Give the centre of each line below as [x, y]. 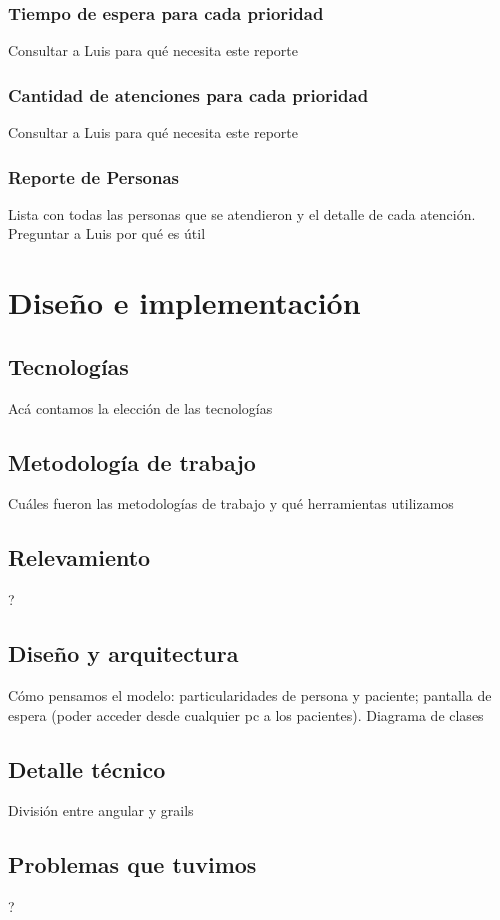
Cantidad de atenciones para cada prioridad [188, 94]
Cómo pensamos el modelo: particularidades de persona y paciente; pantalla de [250, 695]
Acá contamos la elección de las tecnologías [140, 407]
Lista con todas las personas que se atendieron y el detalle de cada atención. [242, 213]
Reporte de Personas [93, 176]
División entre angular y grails [101, 810]
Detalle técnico [87, 768]
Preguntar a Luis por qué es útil [107, 233]
